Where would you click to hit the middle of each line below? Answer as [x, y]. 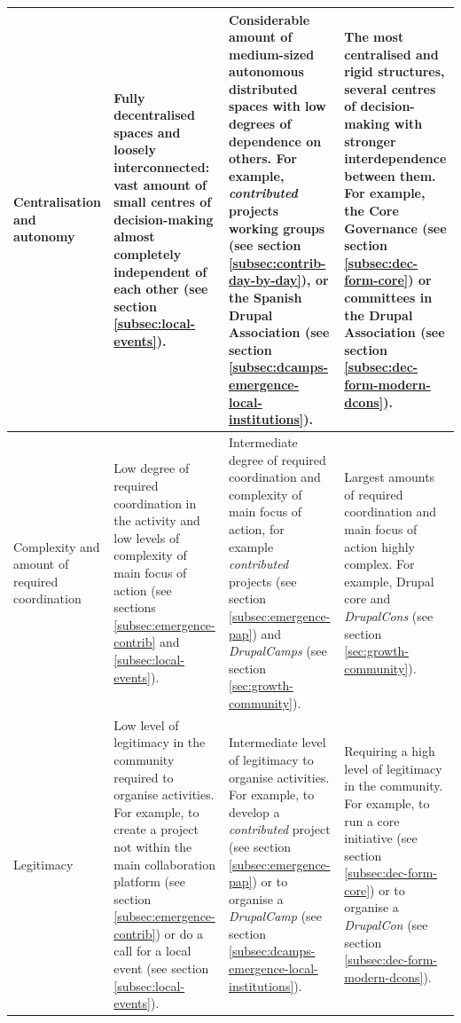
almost [134, 236]
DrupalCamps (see [278, 651]
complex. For [379, 564]
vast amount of [160, 184]
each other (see [161, 289]
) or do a [180, 933]
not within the [153, 846]
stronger [370, 141]
